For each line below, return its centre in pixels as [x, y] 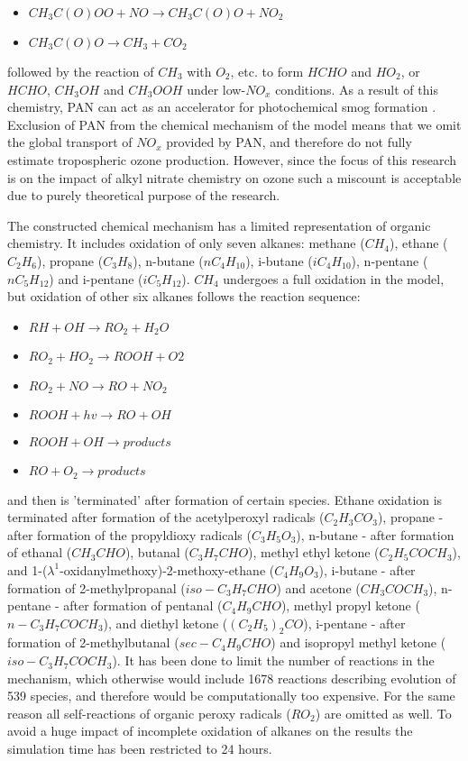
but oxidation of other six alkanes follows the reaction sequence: [184, 296]
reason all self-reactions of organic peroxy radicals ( [149, 713]
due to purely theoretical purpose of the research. [144, 195]
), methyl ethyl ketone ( [314, 552]
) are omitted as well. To [383, 713]
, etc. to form [267, 71]
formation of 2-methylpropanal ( [96, 587]
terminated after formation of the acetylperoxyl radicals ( [166, 517]
